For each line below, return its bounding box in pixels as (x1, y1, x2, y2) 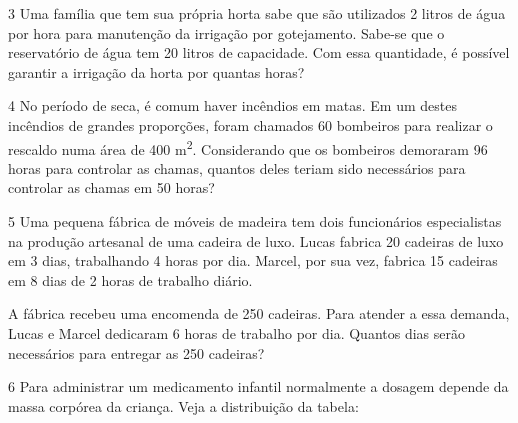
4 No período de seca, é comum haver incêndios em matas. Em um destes (8, 95, 457, 116)
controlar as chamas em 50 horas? (8, 177, 215, 198)
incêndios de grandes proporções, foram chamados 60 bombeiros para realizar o (8, 114, 493, 135)
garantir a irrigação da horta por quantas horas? (8, 61, 305, 82)
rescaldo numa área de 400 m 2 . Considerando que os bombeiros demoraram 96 (8, 135, 488, 159)
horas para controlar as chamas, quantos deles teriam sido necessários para (8, 157, 466, 178)
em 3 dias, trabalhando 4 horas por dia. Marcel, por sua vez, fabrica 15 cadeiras (8, 250, 498, 271)
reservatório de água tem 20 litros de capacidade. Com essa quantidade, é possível (8, 42, 510, 63)
